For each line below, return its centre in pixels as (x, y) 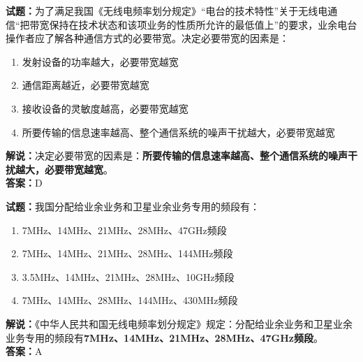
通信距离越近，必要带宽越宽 (86, 85)
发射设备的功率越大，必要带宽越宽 (100, 61)
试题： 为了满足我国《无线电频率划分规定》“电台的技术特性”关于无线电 (167, 10)
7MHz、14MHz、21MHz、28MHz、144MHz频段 (127, 253)
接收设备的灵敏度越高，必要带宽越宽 (105, 108)
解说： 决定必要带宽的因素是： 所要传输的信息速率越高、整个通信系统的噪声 (177, 155)
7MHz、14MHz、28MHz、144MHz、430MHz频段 (130, 300)
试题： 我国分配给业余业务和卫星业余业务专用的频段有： (133, 206)
